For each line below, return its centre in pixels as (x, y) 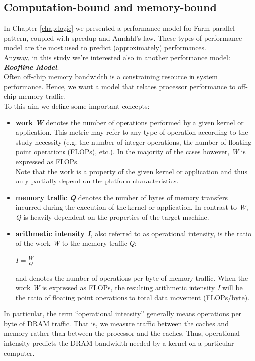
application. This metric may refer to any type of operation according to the (132, 132)
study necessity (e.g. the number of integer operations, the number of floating (133, 142)
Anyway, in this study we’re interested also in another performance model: (117, 57)
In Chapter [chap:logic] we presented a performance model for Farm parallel (119, 28)
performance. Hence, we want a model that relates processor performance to (120, 86)
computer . (19, 352)
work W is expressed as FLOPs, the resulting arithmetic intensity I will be (129, 287)
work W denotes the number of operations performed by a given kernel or (129, 122)
